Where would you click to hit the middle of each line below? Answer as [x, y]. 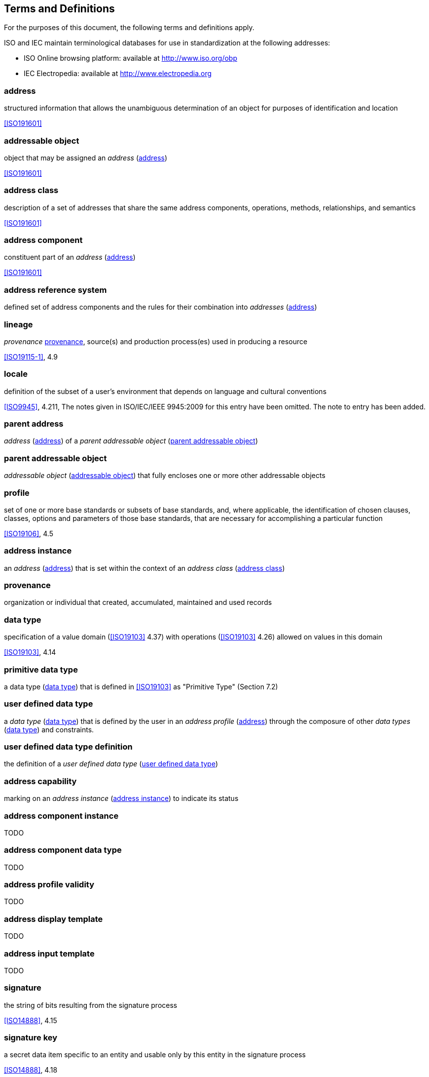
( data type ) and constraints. [49, 729]
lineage [18, 324]
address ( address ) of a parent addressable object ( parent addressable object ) [131, 441]
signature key [31, 1038]
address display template [54, 919]
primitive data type [41, 669]
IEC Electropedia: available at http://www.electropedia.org [118, 74]
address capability [40, 781]
